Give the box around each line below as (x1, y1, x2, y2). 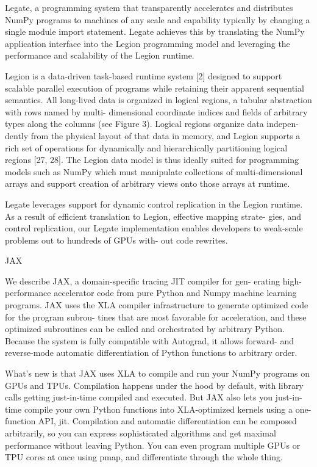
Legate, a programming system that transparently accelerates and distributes (5, 1, 293, 13)
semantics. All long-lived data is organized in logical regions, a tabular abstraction (5, 93, 312, 106)
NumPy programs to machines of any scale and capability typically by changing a (5, 13, 310, 26)
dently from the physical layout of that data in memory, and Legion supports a (5, 129, 301, 142)
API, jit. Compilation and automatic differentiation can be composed (38, 415, 297, 427)
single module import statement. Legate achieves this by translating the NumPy (5, 25, 305, 38)
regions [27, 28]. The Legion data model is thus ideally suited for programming (5, 153, 299, 166)
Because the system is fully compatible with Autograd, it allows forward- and (5, 334, 294, 347)
